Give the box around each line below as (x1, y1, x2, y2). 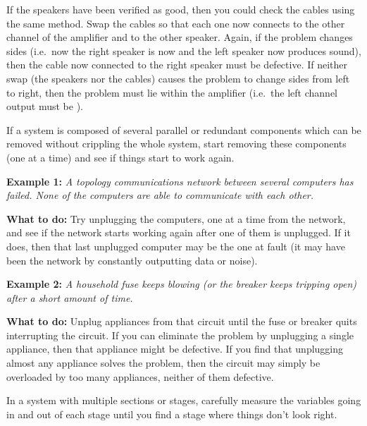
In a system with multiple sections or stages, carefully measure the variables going (6, 393, 361, 408)
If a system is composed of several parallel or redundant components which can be (6, 122, 361, 137)
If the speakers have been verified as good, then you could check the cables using (6, 2, 355, 16)
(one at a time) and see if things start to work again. (6, 150, 235, 164)
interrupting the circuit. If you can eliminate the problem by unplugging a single (6, 327, 354, 342)
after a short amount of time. (6, 290, 133, 305)
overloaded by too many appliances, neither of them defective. (6, 369, 274, 384)
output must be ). (6, 99, 83, 114)
